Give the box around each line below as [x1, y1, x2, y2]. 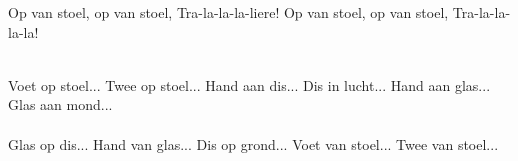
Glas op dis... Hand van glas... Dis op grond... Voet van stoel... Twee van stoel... [8, 133, 499, 154]
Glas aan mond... [8, 94, 113, 115]
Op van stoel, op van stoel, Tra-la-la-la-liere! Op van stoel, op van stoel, [8, 2, 449, 22]
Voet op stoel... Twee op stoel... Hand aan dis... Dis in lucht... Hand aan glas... [8, 74, 491, 95]
